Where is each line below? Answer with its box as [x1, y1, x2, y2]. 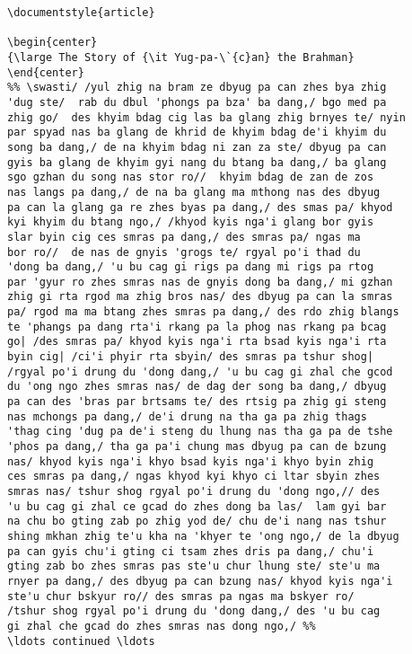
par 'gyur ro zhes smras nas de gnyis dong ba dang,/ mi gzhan [7, 275, 393, 288]
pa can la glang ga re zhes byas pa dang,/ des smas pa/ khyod [7, 200, 393, 214]
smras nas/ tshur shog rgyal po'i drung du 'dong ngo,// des [7, 485, 381, 498]
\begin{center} [7, 36, 98, 49]
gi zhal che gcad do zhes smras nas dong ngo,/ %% [7, 619, 316, 632]
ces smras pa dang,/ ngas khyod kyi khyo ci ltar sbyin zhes [7, 470, 381, 483]
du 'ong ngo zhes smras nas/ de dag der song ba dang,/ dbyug [7, 380, 387, 393]
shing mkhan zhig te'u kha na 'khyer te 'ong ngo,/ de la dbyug [7, 529, 399, 543]
